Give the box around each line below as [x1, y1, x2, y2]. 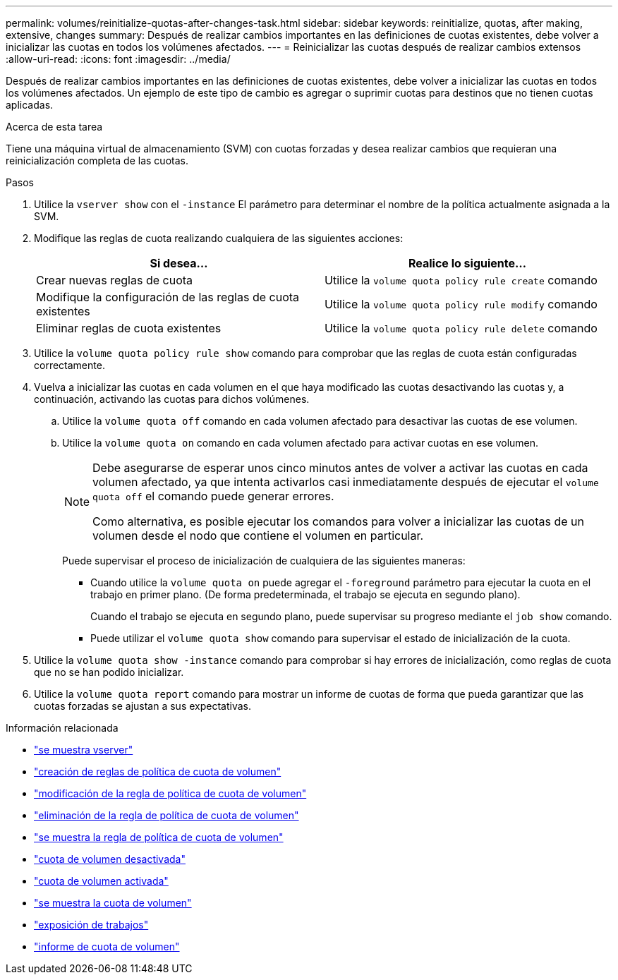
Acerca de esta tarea [6, 121, 103, 133]
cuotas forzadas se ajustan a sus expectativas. [34, 700, 252, 712]
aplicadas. [6, 99, 54, 111]
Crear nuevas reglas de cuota [36, 273, 193, 287]
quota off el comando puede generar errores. [92, 489, 334, 503]
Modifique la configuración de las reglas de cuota [36, 290, 300, 304]
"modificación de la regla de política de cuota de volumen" [34, 787, 307, 799]
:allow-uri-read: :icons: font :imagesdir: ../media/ [6, 53, 231, 65]
